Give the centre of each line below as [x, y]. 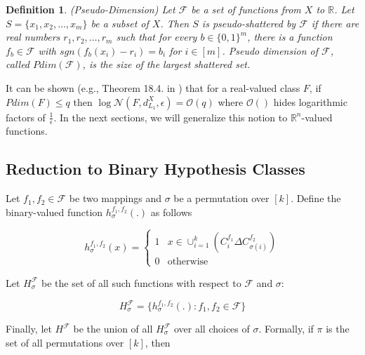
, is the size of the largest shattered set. [166, 64]
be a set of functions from [246, 9]
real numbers [33, 37]
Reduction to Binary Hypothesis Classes [155, 169]
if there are [335, 23]
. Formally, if [286, 329]
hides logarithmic [310, 101]
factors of [26, 117]
